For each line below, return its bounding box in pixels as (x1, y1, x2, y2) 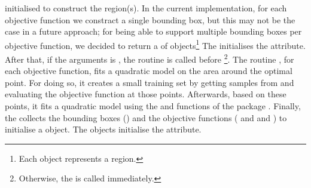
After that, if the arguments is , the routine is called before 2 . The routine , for (5, 51, 294, 65)
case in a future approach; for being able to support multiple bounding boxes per (5, 25, 302, 38)
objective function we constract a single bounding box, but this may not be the (5, 13, 295, 26)
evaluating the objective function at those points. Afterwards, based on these (5, 88, 286, 100)
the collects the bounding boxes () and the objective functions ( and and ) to (5, 111, 287, 124)
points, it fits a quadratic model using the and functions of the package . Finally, (5, 100, 301, 112)
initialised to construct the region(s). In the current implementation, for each (5, 2, 287, 14)
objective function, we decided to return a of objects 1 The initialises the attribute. (5, 37, 306, 51)
